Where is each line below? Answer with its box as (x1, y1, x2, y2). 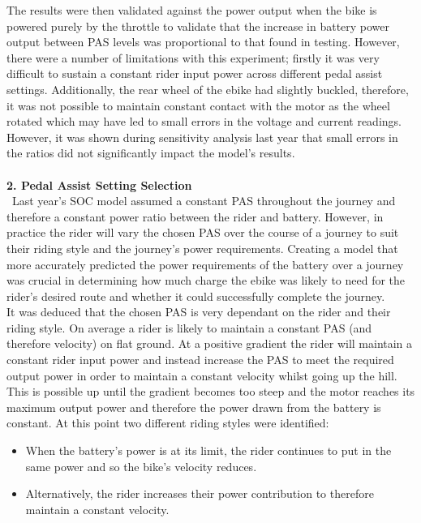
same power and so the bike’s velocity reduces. (25, 457, 257, 474)
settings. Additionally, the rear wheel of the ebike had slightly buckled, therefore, (6, 80, 409, 97)
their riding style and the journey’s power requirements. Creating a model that (6, 239, 398, 256)
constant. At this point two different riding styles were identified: (6, 414, 329, 431)
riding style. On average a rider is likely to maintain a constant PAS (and (6, 319, 372, 336)
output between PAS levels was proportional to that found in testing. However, (6, 33, 400, 50)
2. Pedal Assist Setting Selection (6, 176, 192, 193)
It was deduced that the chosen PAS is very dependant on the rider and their (6, 303, 391, 320)
